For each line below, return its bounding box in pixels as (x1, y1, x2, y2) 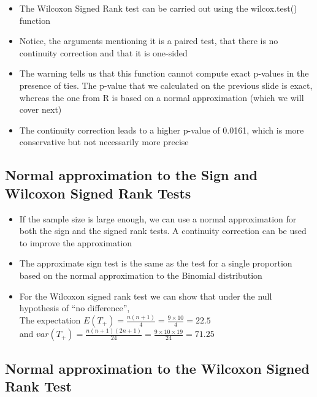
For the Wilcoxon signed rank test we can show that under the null (19, 289, 272, 302)
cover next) (19, 103, 62, 116)
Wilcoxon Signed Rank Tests (5, 183, 191, 202)
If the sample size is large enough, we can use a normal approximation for (19, 212, 297, 225)
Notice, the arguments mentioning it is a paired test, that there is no (19, 34, 278, 47)
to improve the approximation (19, 236, 132, 249)
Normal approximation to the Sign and (5, 165, 258, 184)
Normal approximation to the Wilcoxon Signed (5, 358, 310, 377)
